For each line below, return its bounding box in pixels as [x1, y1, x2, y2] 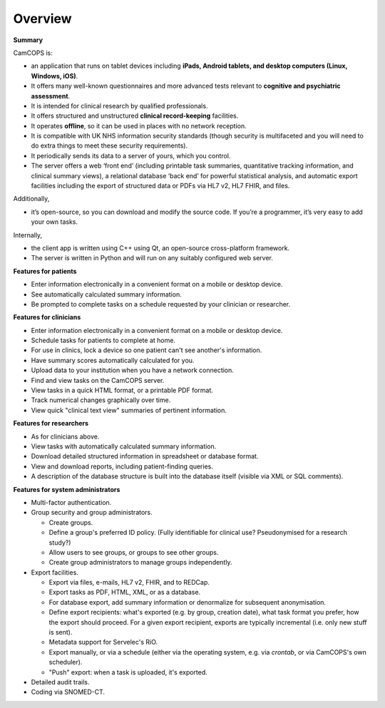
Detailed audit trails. [31, 677, 90, 686]
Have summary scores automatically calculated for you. [31, 356, 195, 364]
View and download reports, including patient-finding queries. [31, 462, 213, 471]
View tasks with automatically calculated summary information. [31, 442, 217, 451]
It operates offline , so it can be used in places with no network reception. [31, 121, 247, 130]
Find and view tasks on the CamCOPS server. [31, 376, 165, 384]
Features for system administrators [13, 485, 120, 493]
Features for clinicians [13, 313, 81, 322]
